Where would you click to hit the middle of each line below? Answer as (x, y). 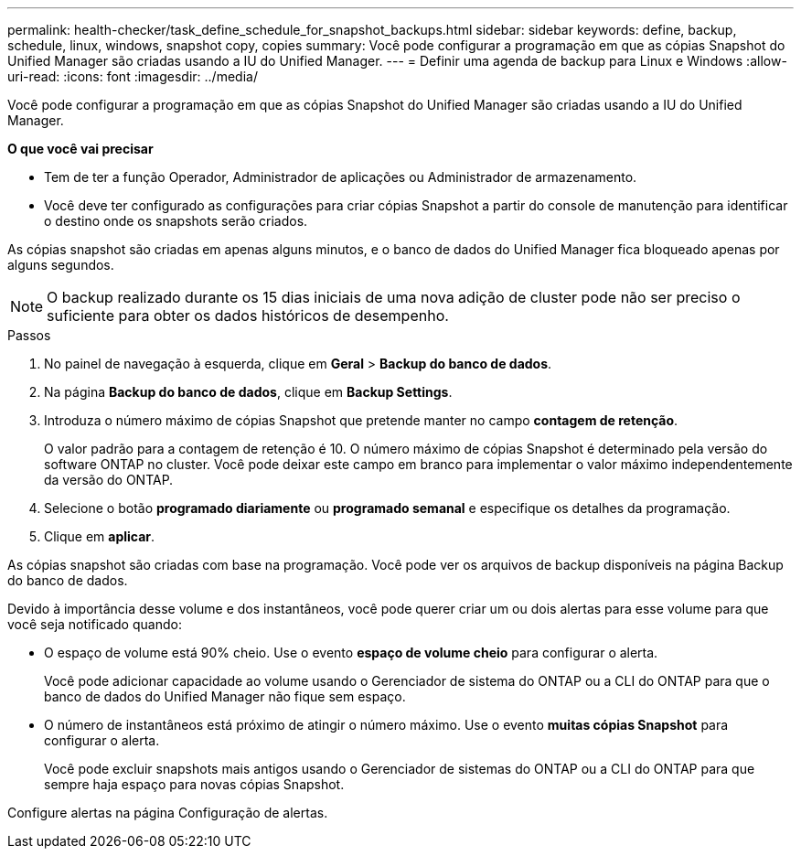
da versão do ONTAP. (109, 480)
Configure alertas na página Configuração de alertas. (168, 813)
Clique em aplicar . (100, 536)
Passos (29, 335)
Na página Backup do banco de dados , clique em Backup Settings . (248, 392)
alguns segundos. (61, 265)
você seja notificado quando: (95, 624)
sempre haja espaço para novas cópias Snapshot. (194, 784)
